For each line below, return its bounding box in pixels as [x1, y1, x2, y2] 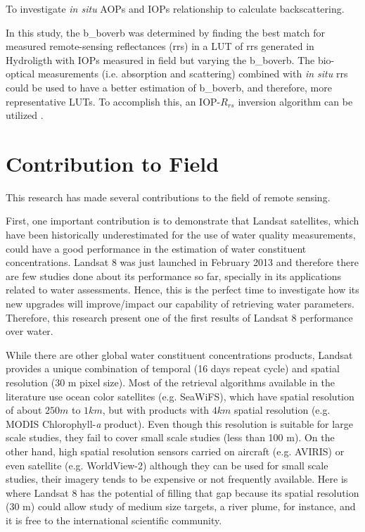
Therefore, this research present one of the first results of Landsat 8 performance [6, 310, 353, 324]
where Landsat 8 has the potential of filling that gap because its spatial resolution [6, 485, 359, 500]
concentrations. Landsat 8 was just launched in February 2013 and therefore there [6, 255, 359, 270]
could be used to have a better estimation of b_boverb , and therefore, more [6, 80, 332, 94]
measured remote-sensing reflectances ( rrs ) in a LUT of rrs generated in [6, 39, 314, 53]
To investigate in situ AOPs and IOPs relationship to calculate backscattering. [6, 1, 345, 15]
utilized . [6, 108, 44, 122]
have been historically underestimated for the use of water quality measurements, [6, 227, 356, 242]
